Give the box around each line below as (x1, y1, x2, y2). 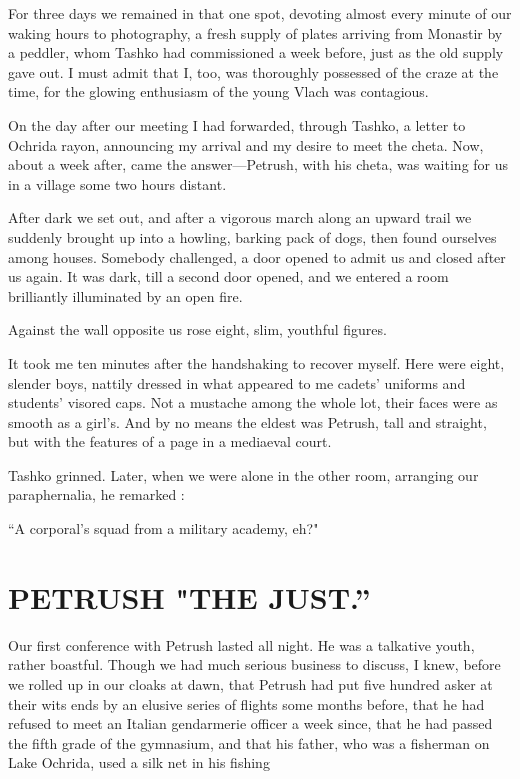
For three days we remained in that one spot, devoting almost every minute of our (8, 3, 512, 23)
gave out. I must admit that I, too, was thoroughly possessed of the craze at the (8, 61, 499, 82)
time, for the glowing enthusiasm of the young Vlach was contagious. (8, 81, 429, 102)
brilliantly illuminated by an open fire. (8, 285, 243, 306)
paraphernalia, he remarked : (8, 484, 185, 505)
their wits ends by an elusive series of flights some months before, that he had (8, 693, 485, 714)
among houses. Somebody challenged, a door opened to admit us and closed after (8, 246, 506, 267)
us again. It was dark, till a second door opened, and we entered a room (8, 266, 449, 287)
